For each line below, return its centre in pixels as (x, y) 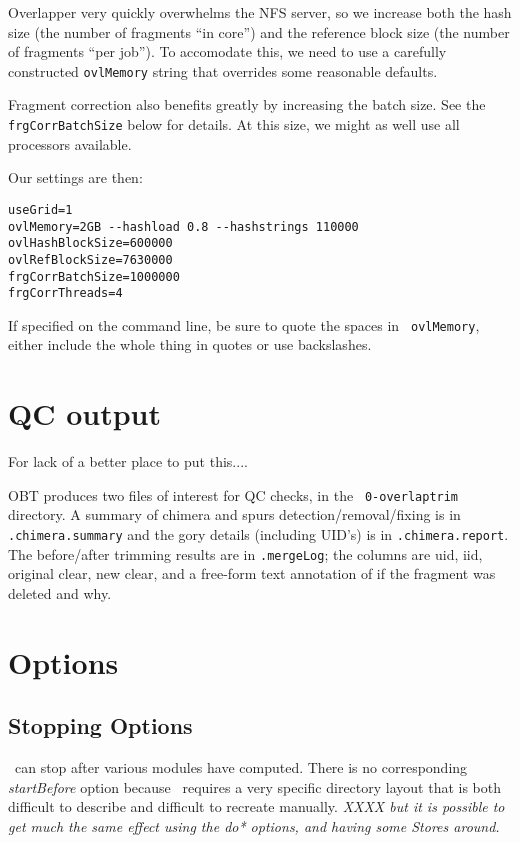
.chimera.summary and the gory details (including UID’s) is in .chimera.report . (258, 534)
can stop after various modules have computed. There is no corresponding (241, 767)
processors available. (70, 143)
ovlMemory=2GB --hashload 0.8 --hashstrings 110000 (183, 226)
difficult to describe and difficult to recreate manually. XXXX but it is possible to (256, 806)
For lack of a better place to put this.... (128, 461)
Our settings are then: (75, 177)
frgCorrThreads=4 (65, 293)
